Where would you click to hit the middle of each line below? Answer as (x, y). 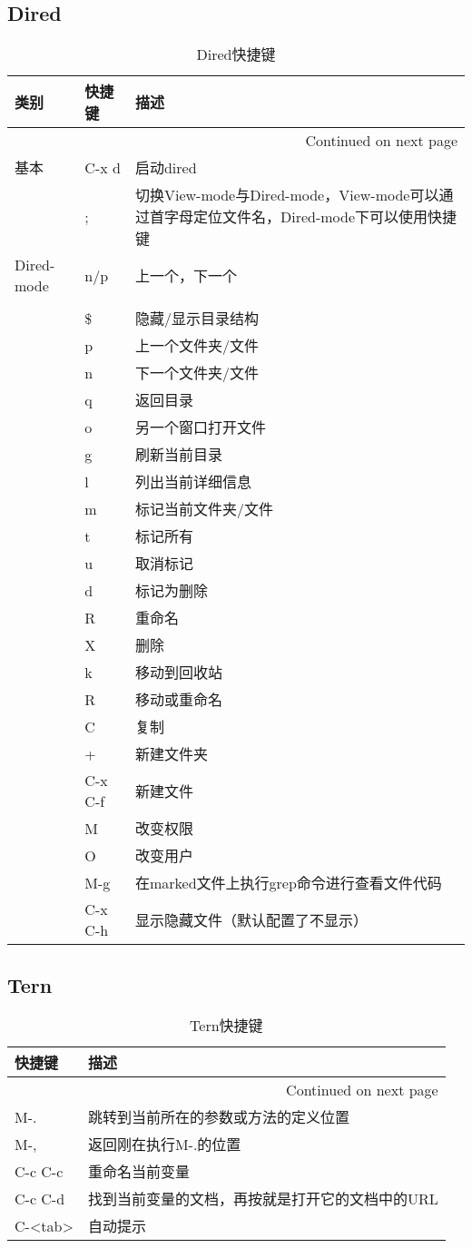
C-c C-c (39, 1171)
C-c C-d (40, 1198)
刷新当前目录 (178, 455)
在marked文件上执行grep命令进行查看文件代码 (288, 883)
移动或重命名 (178, 700)
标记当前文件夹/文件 (204, 509)
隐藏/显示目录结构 (197, 319)
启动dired (166, 168)
